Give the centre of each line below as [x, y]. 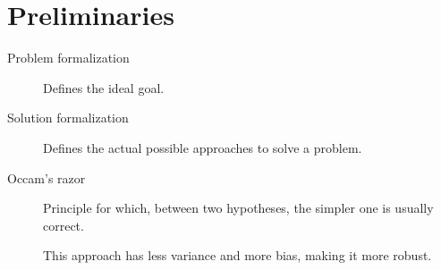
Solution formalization [68, 118]
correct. [64, 225]
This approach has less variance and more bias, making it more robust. [237, 255]
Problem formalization [68, 58]
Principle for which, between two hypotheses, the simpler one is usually [238, 208]
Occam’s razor [47, 177]
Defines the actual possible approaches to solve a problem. [203, 147]
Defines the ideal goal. [104, 87]
